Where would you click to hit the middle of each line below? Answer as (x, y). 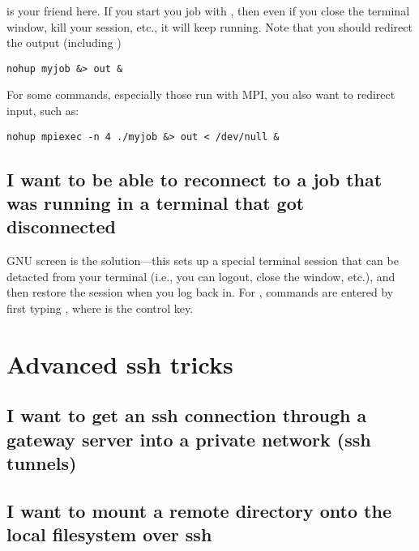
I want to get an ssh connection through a (187, 415)
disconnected (61, 226)
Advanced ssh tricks (120, 363)
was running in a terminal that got (156, 203)
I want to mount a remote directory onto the (199, 510)
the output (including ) (64, 43)
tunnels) (42, 463)
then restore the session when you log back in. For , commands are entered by (200, 292)
